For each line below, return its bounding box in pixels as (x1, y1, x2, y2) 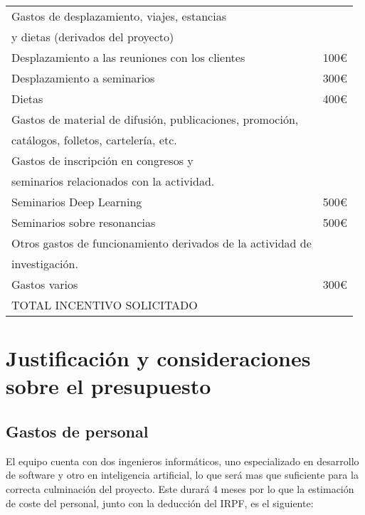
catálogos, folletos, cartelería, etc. (11, 132, 177, 148)
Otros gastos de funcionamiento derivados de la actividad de (11, 235, 312, 251)
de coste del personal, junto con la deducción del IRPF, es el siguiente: (6, 495, 314, 510)
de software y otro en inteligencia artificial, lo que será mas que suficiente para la (6, 467, 359, 482)
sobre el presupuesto (6, 371, 211, 400)
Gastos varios (11, 276, 78, 292)
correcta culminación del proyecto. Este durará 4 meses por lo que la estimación (6, 481, 354, 496)
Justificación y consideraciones (6, 344, 311, 373)
